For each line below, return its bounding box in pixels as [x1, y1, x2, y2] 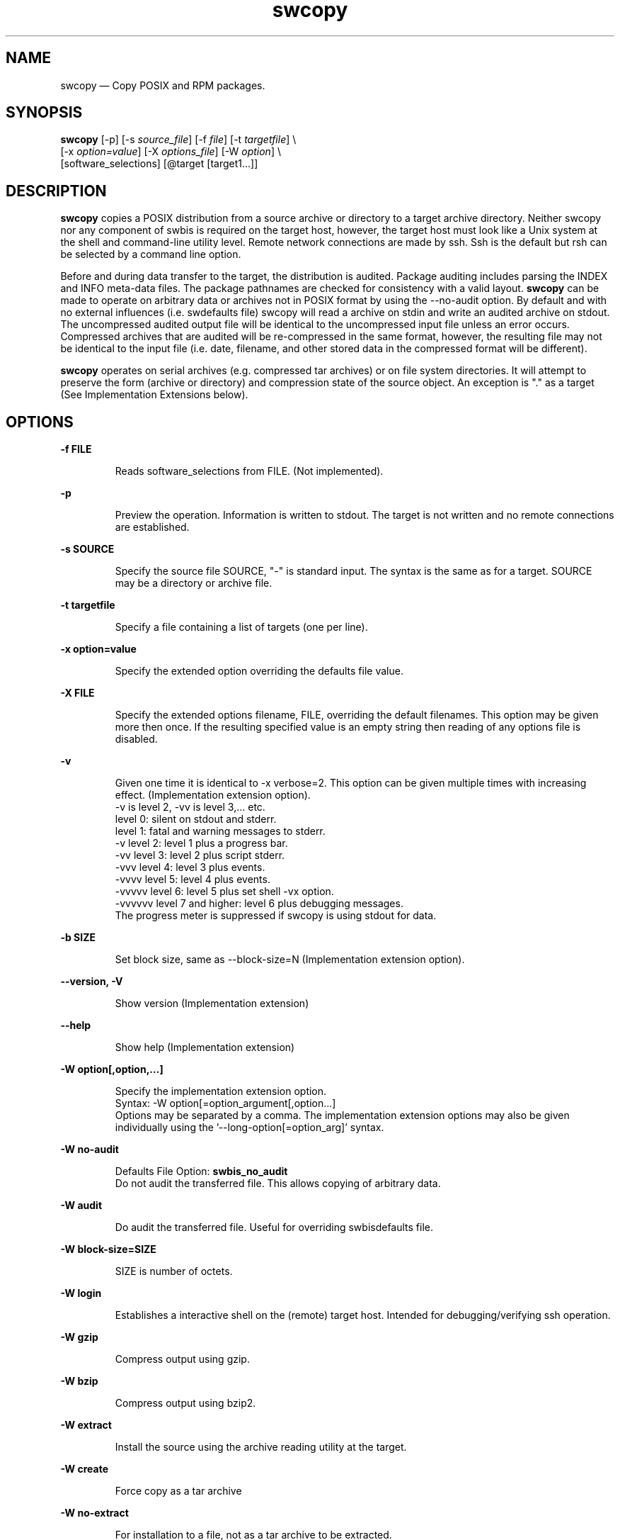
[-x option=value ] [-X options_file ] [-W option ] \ [60, 145, 281, 158]
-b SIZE [60, 931, 96, 944]
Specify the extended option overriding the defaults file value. [115, 665, 403, 678]
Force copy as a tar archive [115, 1485, 242, 1497]
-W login [60, 1287, 102, 1300]
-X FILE [60, 687, 95, 699]
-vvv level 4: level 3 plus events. [115, 861, 265, 874]
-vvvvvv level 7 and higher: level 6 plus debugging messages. [115, 897, 403, 910]
